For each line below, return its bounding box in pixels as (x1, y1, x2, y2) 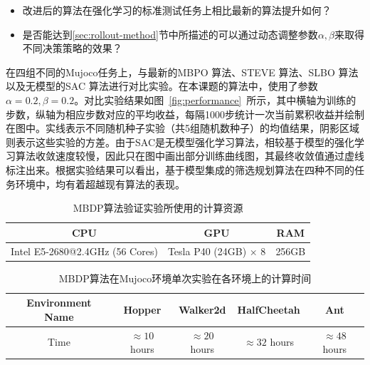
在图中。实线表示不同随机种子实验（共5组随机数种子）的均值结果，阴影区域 (6, 120, 359, 135)
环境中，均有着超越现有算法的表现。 (15, 176, 185, 191)
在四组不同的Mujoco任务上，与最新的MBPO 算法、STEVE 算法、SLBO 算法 (6, 64, 359, 79)
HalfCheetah (237, 302, 300, 317)
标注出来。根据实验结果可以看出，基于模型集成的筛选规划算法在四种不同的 (6, 162, 354, 177)
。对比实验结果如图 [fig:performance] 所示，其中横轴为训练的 (74, 92, 356, 107)
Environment (26, 295, 92, 310)
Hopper (123, 302, 162, 317)
